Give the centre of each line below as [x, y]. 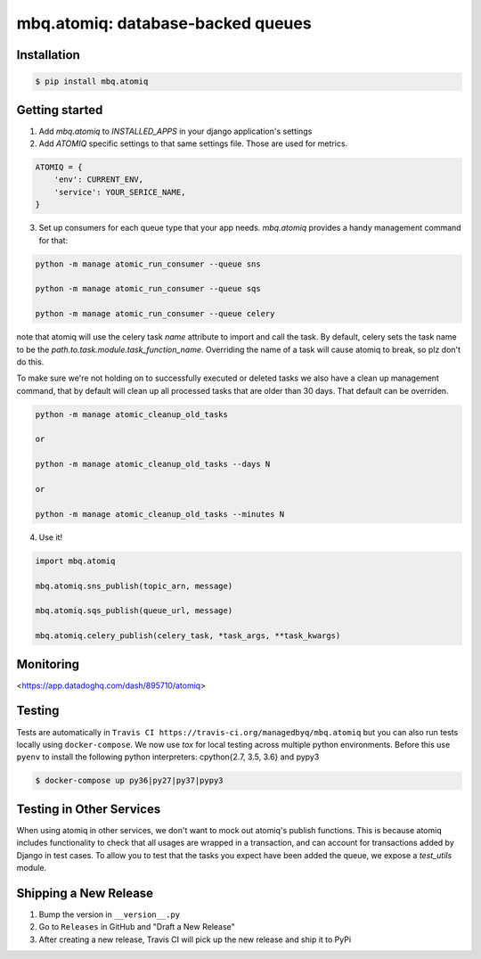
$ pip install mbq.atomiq [92, 82]
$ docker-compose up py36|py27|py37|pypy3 [129, 781]
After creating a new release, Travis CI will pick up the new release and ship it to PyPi [195, 939]
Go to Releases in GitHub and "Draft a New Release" [137, 927]
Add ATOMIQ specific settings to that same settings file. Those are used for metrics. [193, 143]
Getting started [60, 110]
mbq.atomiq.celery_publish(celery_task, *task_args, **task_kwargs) [188, 636]
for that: [53, 240]
